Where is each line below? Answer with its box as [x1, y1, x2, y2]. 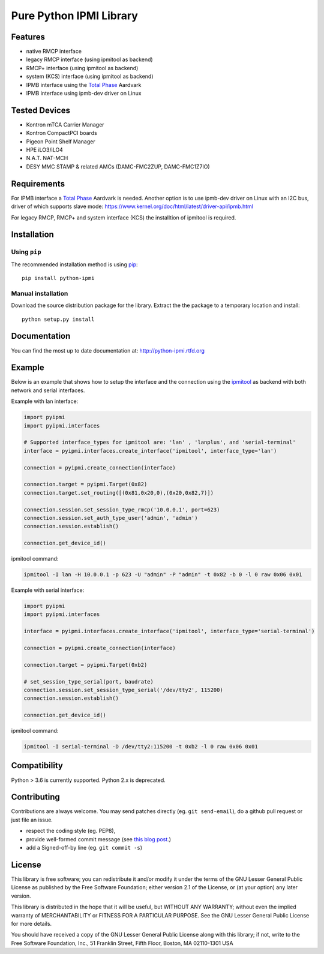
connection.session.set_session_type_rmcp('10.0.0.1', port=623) [23, 506, 220, 513]
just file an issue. [11, 816, 53, 823]
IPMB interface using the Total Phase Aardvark [26, 81, 142, 88]
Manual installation [11, 289, 68, 297]
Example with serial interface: [11, 586, 85, 594]
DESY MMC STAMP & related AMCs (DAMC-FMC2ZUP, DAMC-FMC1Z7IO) [26, 162, 210, 170]
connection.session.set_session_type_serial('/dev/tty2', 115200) [23, 687, 223, 693]
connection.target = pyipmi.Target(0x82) [23, 481, 148, 488]
